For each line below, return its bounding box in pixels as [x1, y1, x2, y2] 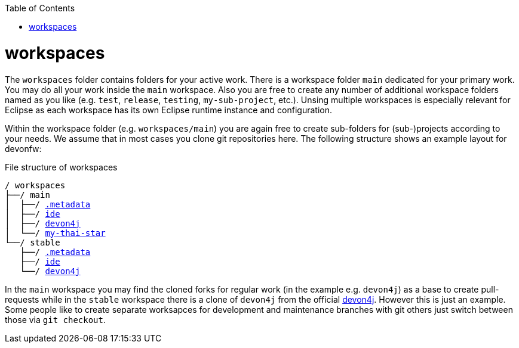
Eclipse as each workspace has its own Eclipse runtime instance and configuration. [5, 104, 332, 115]
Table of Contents [5, 3, 75, 13]
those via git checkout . [5, 314, 106, 325]
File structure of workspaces [5, 161, 118, 172]
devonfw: [5, 143, 42, 154]
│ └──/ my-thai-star [5, 228, 106, 238]
